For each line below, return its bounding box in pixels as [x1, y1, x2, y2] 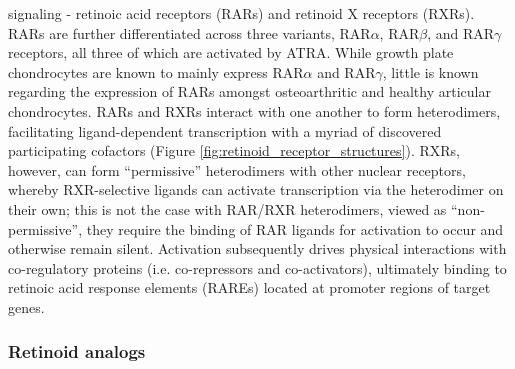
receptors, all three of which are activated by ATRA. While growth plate [8, 42, 454, 63]
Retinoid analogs [8, 339, 146, 364]
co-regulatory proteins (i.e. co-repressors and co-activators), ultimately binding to [8, 257, 507, 278]
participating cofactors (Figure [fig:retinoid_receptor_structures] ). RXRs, [8, 140, 460, 161]
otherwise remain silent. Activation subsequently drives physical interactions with [8, 238, 507, 259]
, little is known [382, 61, 479, 82]
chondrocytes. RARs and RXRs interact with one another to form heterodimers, [8, 100, 501, 121]
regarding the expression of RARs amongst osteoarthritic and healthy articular [8, 81, 491, 102]
